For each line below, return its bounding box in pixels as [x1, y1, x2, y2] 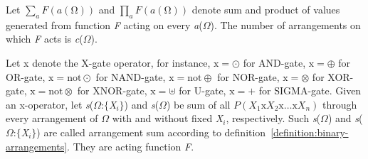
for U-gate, [179, 83, 226, 98]
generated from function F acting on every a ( [6, 17, 203, 32]
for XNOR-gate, [77, 83, 147, 98]
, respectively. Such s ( [226, 111, 321, 126]
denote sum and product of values [191, 2, 340, 16]
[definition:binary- [270, 124, 349, 139]
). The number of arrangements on [210, 17, 361, 32]
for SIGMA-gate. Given [258, 83, 362, 98]
